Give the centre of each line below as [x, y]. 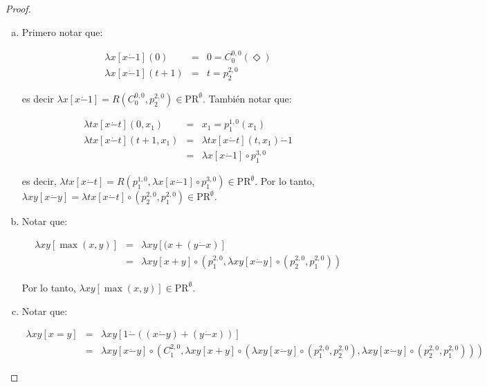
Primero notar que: [62, 31]
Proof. [18, 8]
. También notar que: [247, 98]
